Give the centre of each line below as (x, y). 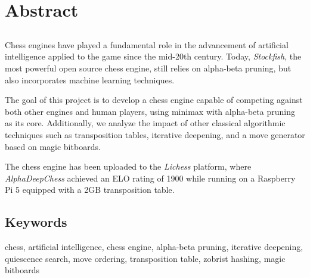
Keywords (36, 222)
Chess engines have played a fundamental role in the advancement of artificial (147, 44)
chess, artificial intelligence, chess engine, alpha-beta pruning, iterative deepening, (154, 247)
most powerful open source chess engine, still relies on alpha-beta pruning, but (148, 68)
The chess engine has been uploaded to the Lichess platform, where (128, 166)
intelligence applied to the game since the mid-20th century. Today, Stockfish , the (153, 56)
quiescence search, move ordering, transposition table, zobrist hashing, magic (145, 258)
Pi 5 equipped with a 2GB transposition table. (90, 190)
